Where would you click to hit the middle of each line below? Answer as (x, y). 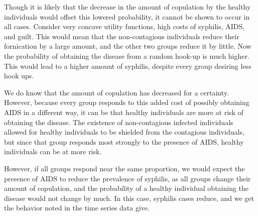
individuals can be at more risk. (53, 151)
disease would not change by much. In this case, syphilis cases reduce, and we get (129, 198)
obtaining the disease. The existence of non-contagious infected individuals (119, 122)
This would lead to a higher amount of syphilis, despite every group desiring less (128, 66)
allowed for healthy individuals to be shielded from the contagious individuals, (124, 132)
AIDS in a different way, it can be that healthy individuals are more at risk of (124, 112)
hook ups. (19, 76)
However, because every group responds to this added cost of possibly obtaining (127, 102)
